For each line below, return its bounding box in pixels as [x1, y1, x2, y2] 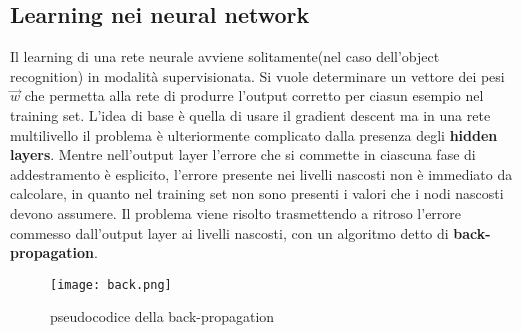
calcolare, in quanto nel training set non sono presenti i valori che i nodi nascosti [10, 183, 504, 204]
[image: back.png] [50, 277, 172, 292]
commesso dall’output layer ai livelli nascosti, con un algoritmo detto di [10, 222, 449, 243]
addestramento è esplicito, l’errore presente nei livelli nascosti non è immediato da [10, 163, 513, 184]
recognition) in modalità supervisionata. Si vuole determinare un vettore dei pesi [10, 65, 505, 86]
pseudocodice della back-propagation [50, 306, 275, 327]
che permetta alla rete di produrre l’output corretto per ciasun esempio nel [24, 85, 484, 106]
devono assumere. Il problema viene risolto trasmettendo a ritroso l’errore [10, 202, 462, 223]
